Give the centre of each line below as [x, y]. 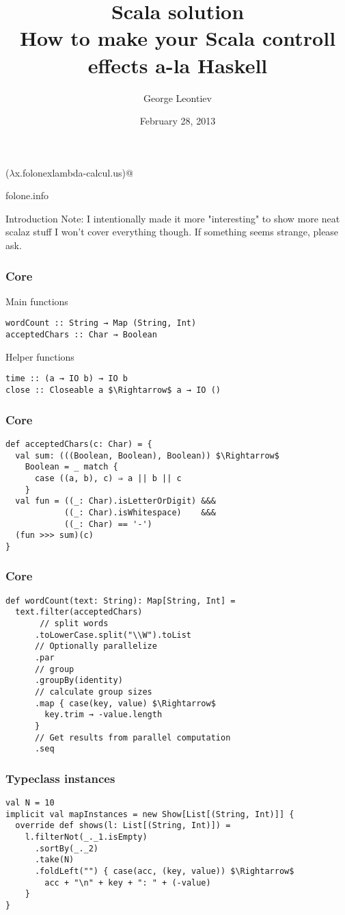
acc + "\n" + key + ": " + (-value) [128, 882]
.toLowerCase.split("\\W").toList [113, 635]
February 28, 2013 [178, 121]
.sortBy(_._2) [67, 848]
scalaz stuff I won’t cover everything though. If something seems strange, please [172, 232]
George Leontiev [178, 98]
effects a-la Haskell [178, 65]
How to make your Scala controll [178, 38]
